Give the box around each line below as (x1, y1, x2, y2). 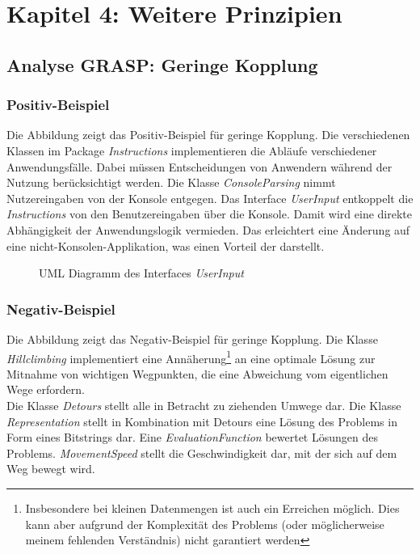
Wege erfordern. (6, 381, 85, 398)
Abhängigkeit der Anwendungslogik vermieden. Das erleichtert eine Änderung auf (6, 221, 410, 238)
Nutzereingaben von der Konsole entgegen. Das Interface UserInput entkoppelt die (6, 189, 414, 206)
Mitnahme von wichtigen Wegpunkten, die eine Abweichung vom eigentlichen (6, 365, 388, 382)
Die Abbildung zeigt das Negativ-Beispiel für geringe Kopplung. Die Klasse (6, 330, 378, 347)
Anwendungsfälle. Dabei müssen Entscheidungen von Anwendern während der (6, 158, 393, 175)
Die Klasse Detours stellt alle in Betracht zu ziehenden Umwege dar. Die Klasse (6, 396, 401, 413)
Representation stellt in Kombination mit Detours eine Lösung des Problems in (6, 412, 397, 429)
